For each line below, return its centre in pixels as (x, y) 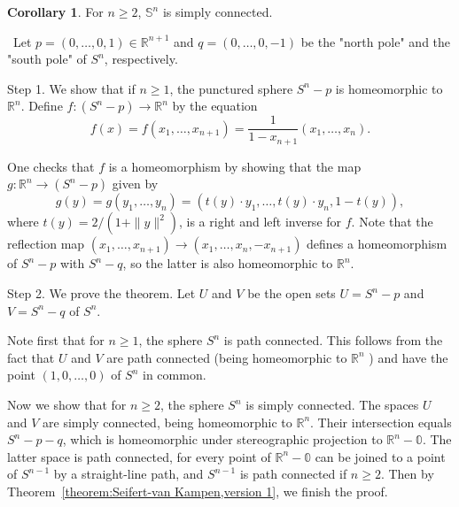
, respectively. (141, 59)
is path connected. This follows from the (333, 340)
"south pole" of (47, 59)
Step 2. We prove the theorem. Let (101, 293)
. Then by (407, 474)
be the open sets (292, 293)
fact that (31, 357)
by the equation (215, 106)
